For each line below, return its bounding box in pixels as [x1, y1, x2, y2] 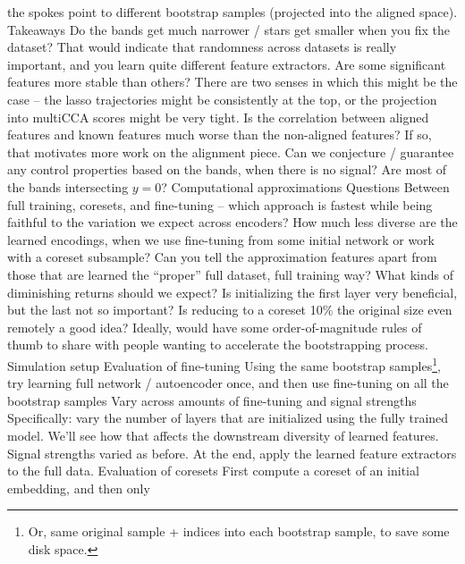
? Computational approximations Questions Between [161, 177, 450, 196]
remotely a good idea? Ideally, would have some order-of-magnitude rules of [7, 317, 422, 336]
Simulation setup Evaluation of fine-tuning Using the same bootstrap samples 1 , [7, 353, 441, 375]
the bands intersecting [7, 177, 129, 196]
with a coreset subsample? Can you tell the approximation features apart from [7, 248, 437, 266]
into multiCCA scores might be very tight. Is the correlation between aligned [7, 107, 429, 126]
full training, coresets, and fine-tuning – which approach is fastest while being [7, 195, 433, 214]
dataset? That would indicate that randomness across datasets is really [7, 38, 397, 56]
